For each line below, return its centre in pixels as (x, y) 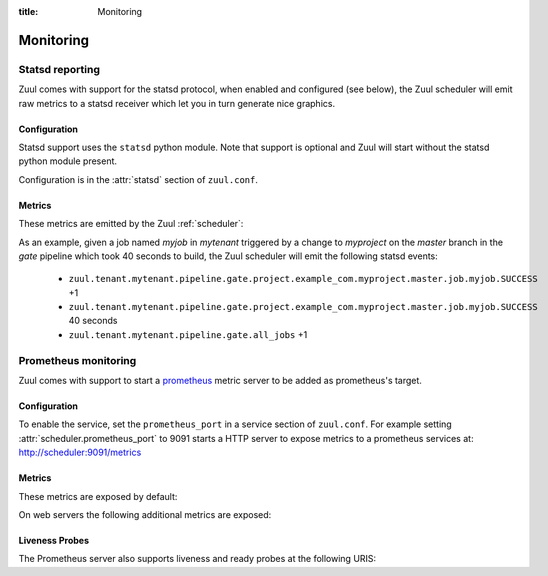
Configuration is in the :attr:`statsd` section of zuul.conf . (138, 179)
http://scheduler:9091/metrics (80, 452)
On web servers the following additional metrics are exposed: (145, 514)
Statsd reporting (59, 69)
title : (28, 11)
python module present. (68, 161)
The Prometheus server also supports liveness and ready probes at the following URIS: (197, 559)
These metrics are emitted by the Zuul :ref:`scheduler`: (131, 224)
